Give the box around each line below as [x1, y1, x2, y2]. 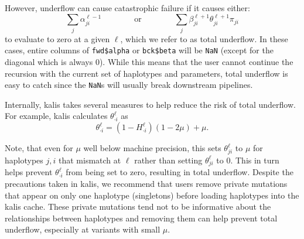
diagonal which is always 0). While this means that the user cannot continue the [5, 55, 293, 67]
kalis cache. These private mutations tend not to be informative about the [5, 200, 271, 213]
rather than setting [134, 153, 203, 166]
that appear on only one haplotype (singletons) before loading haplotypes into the [5, 189, 299, 201]
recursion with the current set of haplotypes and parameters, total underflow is [5, 67, 288, 79]
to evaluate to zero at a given [5, 32, 110, 45]
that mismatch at [59, 153, 121, 166]
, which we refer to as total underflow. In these [120, 32, 288, 45]
